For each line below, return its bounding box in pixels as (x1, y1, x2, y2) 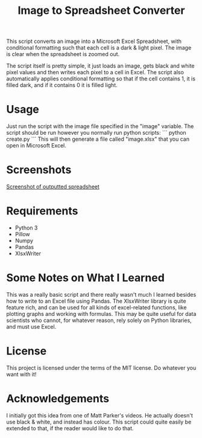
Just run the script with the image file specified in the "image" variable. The (6, 123, 194, 130)
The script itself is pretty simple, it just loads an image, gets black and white (6, 62, 195, 69)
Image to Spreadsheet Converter (17, 4, 185, 18)
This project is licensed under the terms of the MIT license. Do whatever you (6, 364, 197, 372)
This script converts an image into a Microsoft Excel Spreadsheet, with (6, 37, 182, 45)
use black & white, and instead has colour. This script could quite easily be (6, 418, 192, 425)
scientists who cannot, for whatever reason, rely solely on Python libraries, (6, 317, 192, 324)
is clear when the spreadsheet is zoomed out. (6, 51, 120, 58)
